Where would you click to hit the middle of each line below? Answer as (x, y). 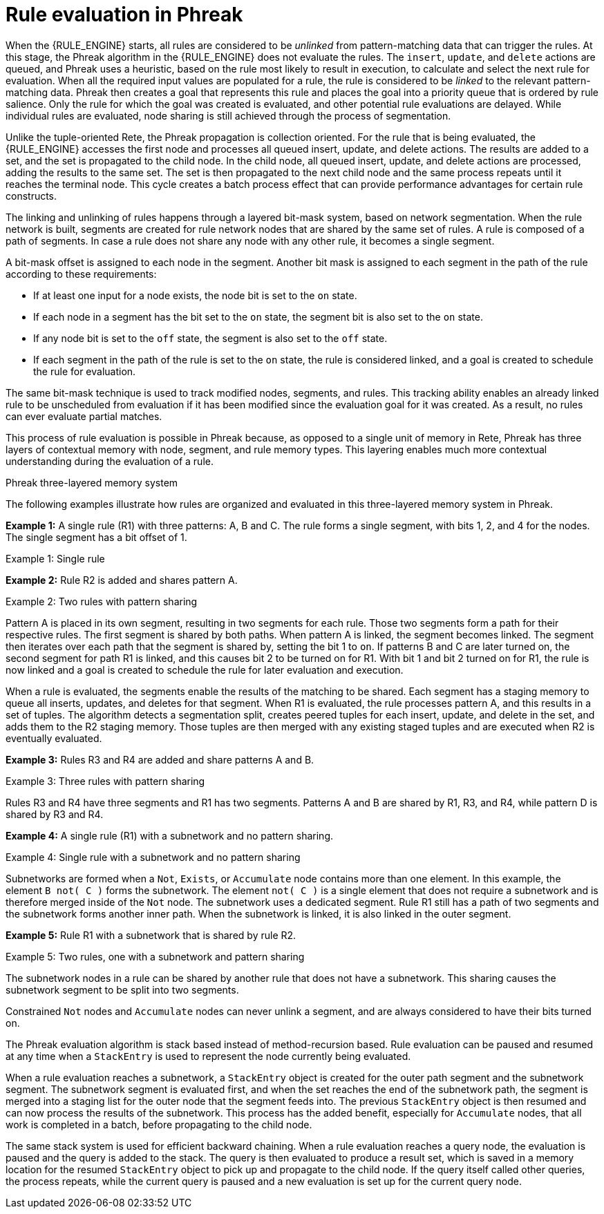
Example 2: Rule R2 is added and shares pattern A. (122, 580)
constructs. (31, 196)
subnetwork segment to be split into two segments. (122, 989)
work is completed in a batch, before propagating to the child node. (159, 1124)
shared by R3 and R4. (55, 814)
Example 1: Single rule (55, 558)
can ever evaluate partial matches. (84, 416)
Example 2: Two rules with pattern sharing (102, 601)
